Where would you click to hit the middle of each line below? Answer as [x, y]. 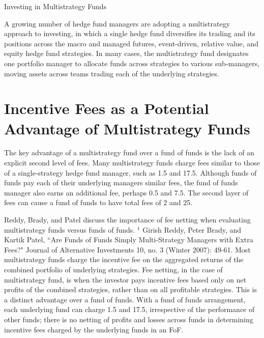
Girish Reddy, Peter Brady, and [192, 229]
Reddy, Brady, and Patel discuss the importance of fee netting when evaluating [127, 220]
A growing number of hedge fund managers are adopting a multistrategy [117, 23]
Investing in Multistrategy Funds [55, 6]
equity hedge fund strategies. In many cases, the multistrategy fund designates [126, 53]
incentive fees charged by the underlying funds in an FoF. [94, 329]
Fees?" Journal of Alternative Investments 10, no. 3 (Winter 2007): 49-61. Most [127, 249]
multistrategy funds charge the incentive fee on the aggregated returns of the [124, 259]
